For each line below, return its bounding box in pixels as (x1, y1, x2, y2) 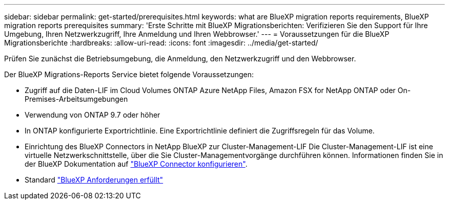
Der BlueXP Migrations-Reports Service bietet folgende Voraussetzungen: (4, 70, 254, 79)
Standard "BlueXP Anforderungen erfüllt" (25, 175, 164, 184)
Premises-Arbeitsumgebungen (25, 95, 128, 103)
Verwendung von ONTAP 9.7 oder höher (25, 110, 160, 119)
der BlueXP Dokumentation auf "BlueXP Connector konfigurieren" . (25, 160, 248, 168)
